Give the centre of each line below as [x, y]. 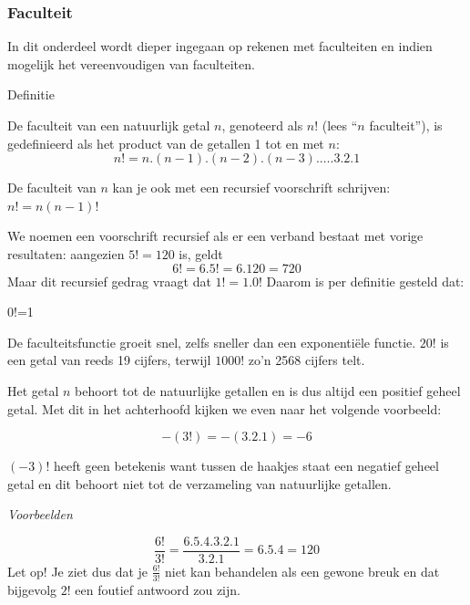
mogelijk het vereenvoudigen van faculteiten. [131, 63]
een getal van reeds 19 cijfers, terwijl [109, 360]
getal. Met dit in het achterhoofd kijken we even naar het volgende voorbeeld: [225, 408]
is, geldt [201, 253]
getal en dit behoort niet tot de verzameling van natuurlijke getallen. [199, 483]
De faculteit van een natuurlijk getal [109, 125]
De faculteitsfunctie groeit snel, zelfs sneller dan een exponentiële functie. [212, 342]
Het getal [33, 390]
